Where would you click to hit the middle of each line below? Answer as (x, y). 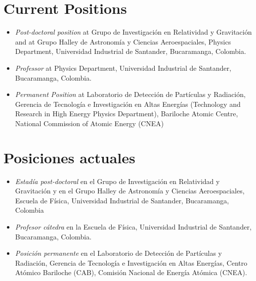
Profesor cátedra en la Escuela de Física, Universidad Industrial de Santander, (133, 226)
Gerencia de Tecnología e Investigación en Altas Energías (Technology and (128, 104)
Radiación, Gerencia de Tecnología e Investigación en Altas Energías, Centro (131, 262)
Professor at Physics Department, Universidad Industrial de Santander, (123, 68)
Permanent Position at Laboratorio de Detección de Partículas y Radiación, (130, 94)
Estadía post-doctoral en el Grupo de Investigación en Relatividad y (117, 181)
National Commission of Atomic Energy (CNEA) (89, 123)
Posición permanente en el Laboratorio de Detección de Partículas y (118, 253)
